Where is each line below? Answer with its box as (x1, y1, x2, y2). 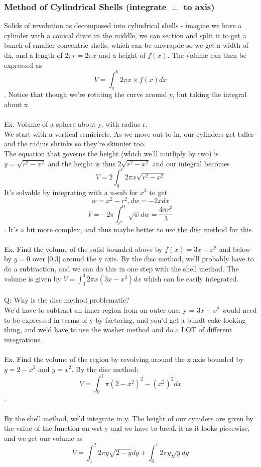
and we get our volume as (4, 432, 83, 443)
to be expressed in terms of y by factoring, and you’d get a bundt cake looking (4, 314, 246, 325)
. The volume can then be (167, 50, 247, 60)
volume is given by (4, 273, 61, 284)
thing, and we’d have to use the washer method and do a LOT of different (4, 324, 232, 335)
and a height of (98, 50, 146, 60)
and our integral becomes (152, 158, 230, 168)
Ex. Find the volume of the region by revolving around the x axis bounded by (4, 353, 244, 364)
